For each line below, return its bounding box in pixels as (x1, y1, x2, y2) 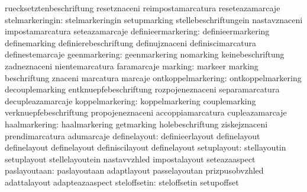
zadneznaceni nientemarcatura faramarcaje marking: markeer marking (5, 59, 258, 72)
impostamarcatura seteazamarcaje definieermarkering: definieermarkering (5, 25, 270, 37)
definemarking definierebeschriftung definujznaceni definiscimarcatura (5, 36, 257, 49)
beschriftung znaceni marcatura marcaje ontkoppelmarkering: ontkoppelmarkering (5, 71, 302, 84)
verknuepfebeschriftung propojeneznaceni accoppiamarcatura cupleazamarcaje (5, 106, 287, 119)
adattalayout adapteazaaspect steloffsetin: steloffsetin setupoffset (5, 175, 239, 188)
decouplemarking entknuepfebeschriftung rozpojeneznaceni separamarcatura (5, 83, 280, 95)
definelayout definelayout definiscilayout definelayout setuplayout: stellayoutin (5, 141, 286, 153)
